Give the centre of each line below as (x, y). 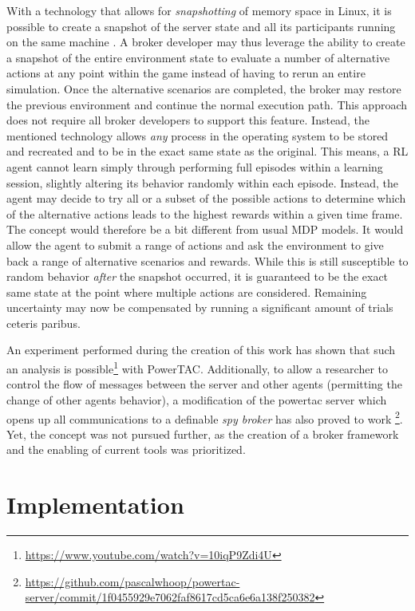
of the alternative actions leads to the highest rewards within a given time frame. (205, 213)
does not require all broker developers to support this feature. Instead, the (188, 120)
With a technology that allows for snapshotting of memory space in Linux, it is (199, 10)
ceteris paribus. (43, 323)
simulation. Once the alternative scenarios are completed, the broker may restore (204, 88)
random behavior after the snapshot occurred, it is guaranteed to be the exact (198, 276)
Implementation (95, 505)
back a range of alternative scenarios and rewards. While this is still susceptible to (207, 260)
